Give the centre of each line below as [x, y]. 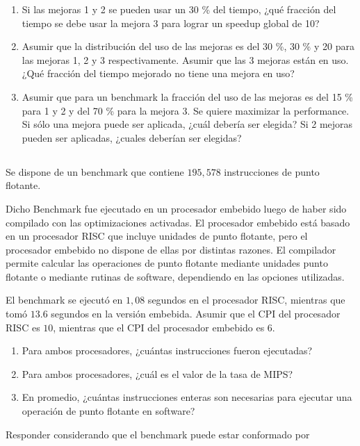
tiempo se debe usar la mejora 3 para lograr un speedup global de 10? [171, 23]
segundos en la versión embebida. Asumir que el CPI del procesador [196, 314]
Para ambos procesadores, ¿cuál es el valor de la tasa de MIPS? [157, 373]
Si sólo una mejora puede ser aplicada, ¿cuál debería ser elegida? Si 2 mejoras [187, 124]
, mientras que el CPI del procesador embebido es [159, 327]
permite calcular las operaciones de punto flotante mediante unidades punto [167, 263]
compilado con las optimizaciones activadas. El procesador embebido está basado [178, 222]
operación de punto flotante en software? [108, 411]
